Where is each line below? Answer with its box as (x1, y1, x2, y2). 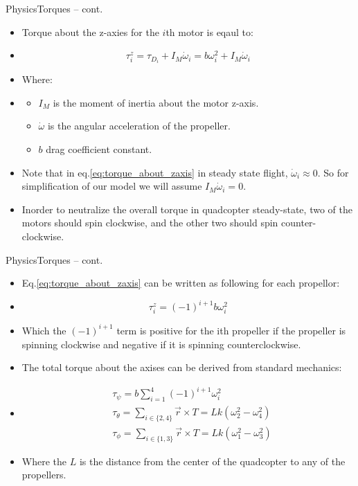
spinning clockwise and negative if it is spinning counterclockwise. (21, 336, 301, 351)
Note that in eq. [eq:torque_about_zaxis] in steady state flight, (21, 165, 288, 179)
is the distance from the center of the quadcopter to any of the (79, 453, 346, 468)
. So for (317, 165, 349, 179)
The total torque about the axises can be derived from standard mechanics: (21, 360, 342, 375)
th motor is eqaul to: (165, 24, 253, 39)
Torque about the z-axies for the (21, 24, 159, 39)
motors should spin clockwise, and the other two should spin (21, 215, 278, 230)
